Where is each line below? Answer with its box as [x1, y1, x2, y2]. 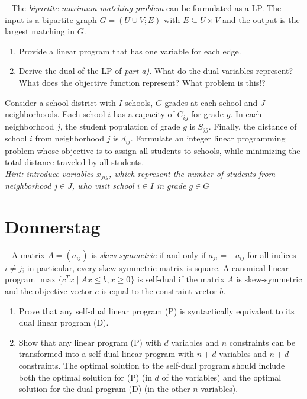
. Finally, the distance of [208, 120, 297, 132]
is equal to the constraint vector [101, 285, 217, 297]
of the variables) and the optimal [161, 371, 282, 383]
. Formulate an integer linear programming [130, 132, 286, 144]
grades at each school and [164, 96, 258, 108]
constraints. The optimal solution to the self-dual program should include [18, 359, 285, 372]
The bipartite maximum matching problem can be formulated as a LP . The [11, 2, 282, 14]
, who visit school [72, 179, 134, 192]
